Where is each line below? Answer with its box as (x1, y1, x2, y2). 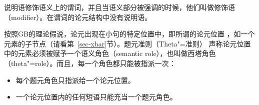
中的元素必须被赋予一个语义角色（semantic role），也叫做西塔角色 (4, 48, 216, 58)
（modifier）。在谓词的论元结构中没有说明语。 (4, 11, 152, 22)
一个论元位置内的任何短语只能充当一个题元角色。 (15, 91, 177, 102)
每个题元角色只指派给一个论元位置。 (15, 74, 135, 85)
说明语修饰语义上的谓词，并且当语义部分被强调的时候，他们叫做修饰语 (4, 2, 235, 12)
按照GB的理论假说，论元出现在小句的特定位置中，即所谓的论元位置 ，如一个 (4, 28, 255, 39)
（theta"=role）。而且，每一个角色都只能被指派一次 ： (4, 57, 176, 68)
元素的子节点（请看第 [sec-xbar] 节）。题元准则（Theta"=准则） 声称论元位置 (4, 38, 251, 48)
